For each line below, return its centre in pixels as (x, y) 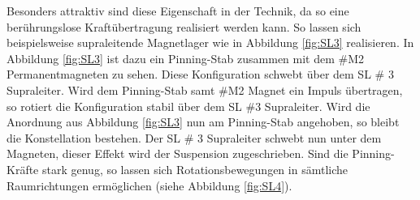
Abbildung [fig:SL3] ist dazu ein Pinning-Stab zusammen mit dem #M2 (186, 58)
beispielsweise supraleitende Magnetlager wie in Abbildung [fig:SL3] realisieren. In (210, 43)
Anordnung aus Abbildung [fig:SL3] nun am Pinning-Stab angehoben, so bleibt (203, 122)
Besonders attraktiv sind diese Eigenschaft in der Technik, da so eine (178, 11)
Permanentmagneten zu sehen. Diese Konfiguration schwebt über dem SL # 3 (200, 74)
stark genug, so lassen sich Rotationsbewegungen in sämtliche (195, 169)
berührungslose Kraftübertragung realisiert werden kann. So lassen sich (184, 26)
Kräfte (23, 169)
